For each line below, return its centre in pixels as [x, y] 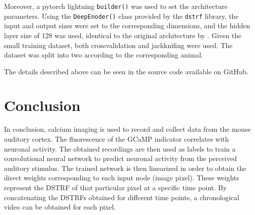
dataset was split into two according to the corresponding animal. [104, 55]
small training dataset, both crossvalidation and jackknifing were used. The [118, 45]
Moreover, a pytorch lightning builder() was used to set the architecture [116, 6]
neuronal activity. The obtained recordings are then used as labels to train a [120, 148]
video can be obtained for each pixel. [60, 207]
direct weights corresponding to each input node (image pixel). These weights [122, 178]
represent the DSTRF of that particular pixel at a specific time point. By [116, 187]
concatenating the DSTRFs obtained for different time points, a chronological [122, 197]
